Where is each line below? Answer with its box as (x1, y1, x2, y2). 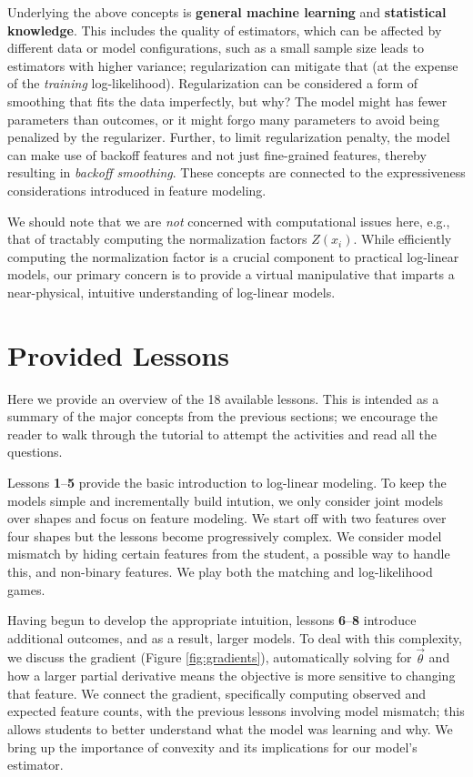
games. (7, 580, 45, 599)
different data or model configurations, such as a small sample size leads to (7, 38, 424, 57)
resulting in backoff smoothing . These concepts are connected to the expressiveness (7, 163, 466, 182)
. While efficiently (353, 229, 452, 248)
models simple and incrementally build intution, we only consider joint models (7, 490, 444, 510)
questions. (7, 442, 63, 461)
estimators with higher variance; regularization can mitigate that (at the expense (7, 55, 458, 75)
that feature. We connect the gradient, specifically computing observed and (7, 683, 426, 702)
